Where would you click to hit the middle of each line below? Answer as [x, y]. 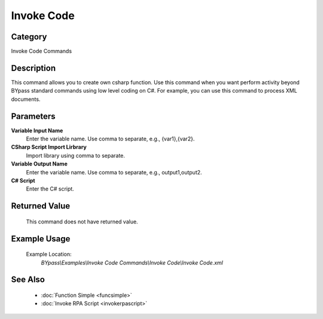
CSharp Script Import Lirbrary [49, 147]
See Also [28, 280]
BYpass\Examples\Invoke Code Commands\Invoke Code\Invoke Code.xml [132, 262]
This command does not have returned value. [82, 222]
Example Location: [49, 254]
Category [29, 37]
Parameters [33, 116]
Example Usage [41, 239]
